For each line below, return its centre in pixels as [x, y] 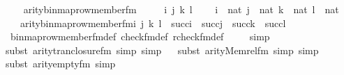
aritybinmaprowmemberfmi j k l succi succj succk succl [153, 23]
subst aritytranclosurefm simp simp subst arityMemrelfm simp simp [162, 50]
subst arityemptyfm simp [61, 64]
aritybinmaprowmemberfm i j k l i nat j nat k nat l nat [181, 9]
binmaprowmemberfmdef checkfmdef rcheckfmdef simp [140, 36]
